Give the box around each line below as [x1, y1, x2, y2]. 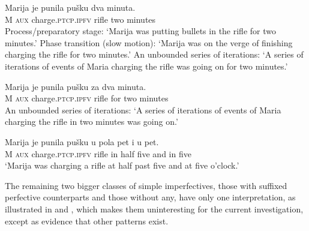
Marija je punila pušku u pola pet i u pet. [5, 135, 159, 148]
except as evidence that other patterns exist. [5, 214, 169, 227]
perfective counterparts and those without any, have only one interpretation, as [5, 191, 296, 203]
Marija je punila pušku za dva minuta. [5, 80, 146, 92]
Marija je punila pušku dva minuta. [5, 1, 136, 13]
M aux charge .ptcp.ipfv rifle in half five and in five [5, 147, 191, 160]
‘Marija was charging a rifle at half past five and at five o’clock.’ [5, 159, 239, 172]
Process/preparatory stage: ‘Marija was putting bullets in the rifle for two [5, 25, 276, 37]
